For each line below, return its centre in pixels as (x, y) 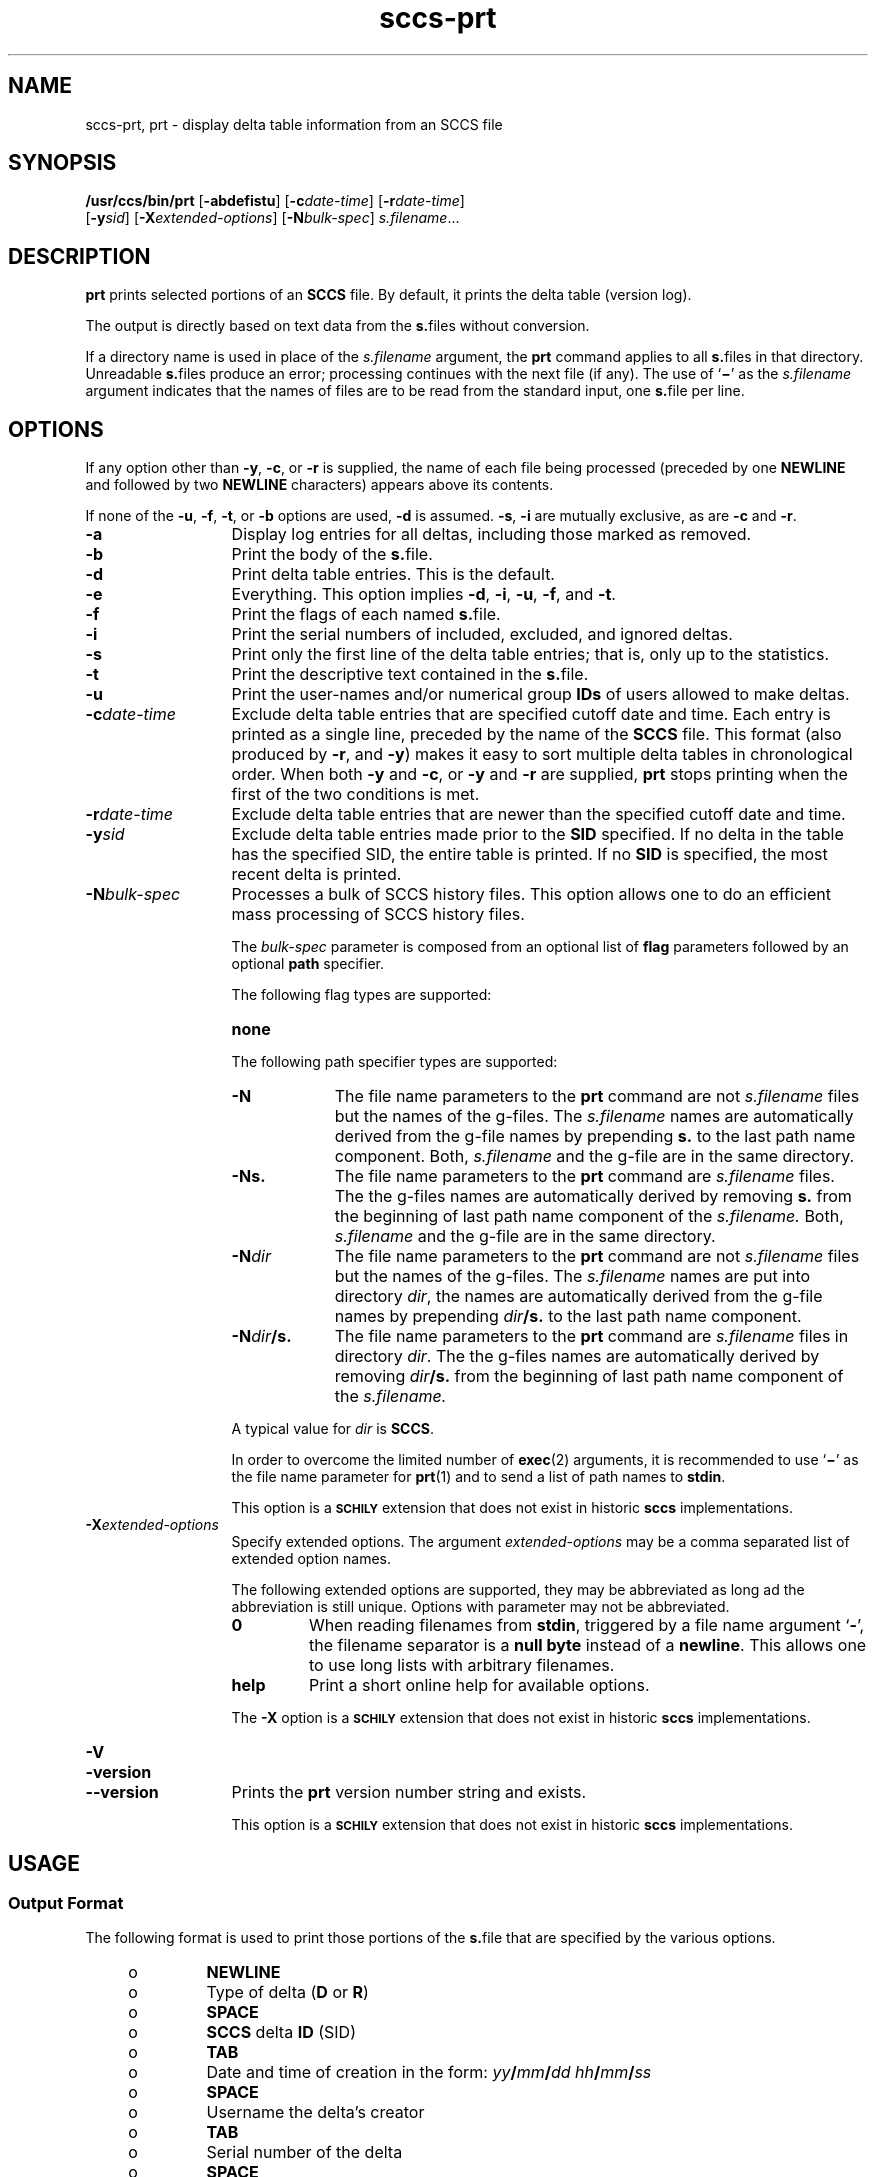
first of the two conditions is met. (355, 794)
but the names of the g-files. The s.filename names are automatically (594, 1116)
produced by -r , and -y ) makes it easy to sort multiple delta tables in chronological (542, 754)
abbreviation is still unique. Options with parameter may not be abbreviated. (480, 1607)
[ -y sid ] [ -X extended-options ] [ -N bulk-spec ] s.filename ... (272, 218)
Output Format (66, 1902)
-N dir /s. (261, 1336)
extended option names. (311, 1559)
